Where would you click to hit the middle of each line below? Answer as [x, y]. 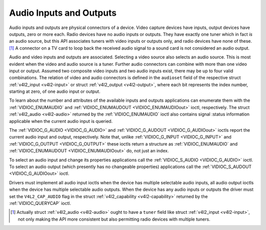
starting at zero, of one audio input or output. [55, 91]
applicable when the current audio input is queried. [61, 121]
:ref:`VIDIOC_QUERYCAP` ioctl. [40, 203]
